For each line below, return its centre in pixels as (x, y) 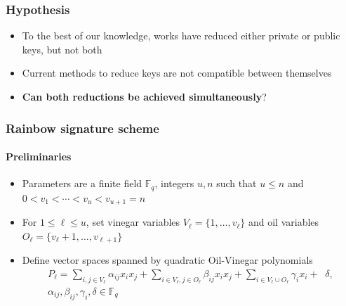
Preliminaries (39, 157)
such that (237, 183)
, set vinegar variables (133, 222)
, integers (174, 183)
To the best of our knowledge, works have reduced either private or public (181, 36)
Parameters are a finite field (82, 183)
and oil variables (284, 222)
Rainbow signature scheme (82, 128)
